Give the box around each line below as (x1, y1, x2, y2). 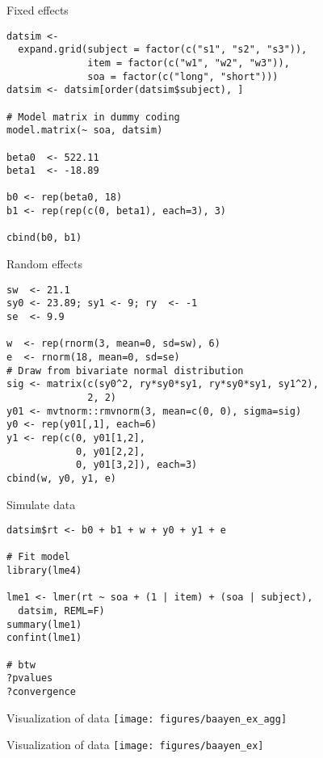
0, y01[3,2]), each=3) (75, 459, 198, 471)
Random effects (6, 255, 82, 272)
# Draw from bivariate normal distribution (6, 364, 244, 377)
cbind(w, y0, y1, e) (6, 472, 117, 484)
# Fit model (6, 551, 70, 563)
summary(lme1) (6, 618, 82, 630)
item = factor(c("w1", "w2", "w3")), (87, 57, 290, 69)
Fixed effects (6, 2, 69, 18)
